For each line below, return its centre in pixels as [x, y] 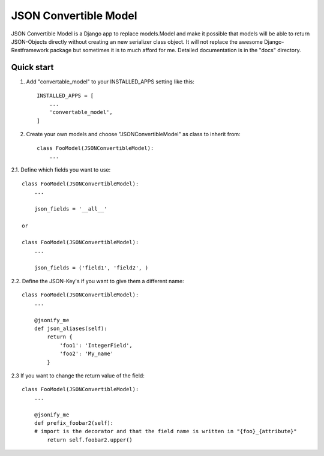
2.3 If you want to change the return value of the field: [78, 376]
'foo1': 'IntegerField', [96, 345]
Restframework [30, 50]
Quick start [32, 67]
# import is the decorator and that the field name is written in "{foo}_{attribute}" [165, 431]
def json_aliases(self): [70, 328]
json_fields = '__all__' [70, 209]
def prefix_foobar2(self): [74, 423]
